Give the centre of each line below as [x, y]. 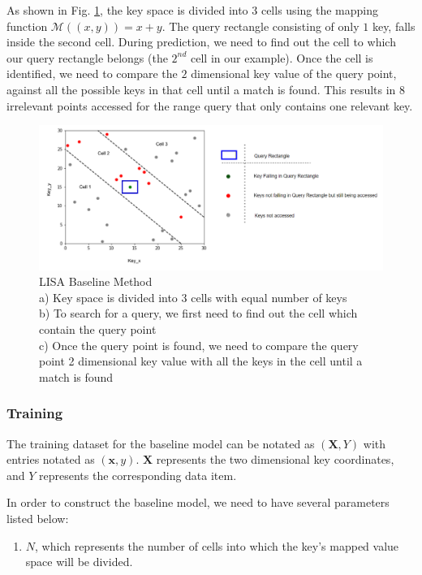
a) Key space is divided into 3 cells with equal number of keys [193, 297]
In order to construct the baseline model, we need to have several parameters [198, 502]
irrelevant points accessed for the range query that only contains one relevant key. [210, 105]
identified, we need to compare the [92, 73]
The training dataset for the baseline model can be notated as [161, 443]
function [27, 26]
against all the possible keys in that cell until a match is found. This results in [201, 89]
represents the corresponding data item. [138, 475]
